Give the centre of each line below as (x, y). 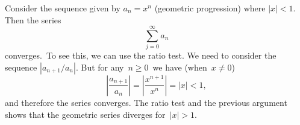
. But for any (100, 67)
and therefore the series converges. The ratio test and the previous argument (146, 102)
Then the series (33, 19)
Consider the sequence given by (63, 8)
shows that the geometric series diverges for (85, 114)
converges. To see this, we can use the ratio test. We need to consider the (141, 55)
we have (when (180, 67)
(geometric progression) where (210, 8)
